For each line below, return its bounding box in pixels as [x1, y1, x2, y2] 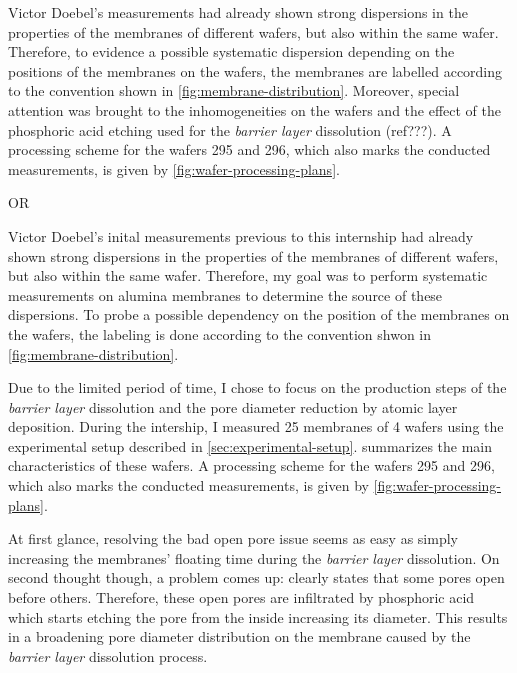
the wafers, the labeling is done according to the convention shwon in [8, 323, 432, 344]
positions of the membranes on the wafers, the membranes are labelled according [8, 60, 503, 81]
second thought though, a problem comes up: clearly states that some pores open [8, 567, 505, 588]
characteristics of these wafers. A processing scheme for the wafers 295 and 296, [8, 455, 495, 476]
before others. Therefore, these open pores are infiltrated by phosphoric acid [8, 587, 475, 608]
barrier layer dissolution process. [8, 645, 208, 666]
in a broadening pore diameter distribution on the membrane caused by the [8, 626, 471, 647]
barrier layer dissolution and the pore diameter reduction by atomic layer [8, 396, 458, 417]
